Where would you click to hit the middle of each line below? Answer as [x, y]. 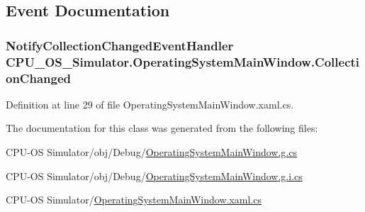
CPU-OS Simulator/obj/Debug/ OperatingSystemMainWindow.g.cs [151, 152]
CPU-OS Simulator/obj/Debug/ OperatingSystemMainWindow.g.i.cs [154, 175]
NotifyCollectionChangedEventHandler [120, 45]
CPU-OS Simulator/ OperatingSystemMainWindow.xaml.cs [134, 200]
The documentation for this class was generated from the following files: [162, 128]
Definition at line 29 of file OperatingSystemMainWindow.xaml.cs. [150, 104]
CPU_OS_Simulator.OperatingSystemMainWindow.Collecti [183, 61]
